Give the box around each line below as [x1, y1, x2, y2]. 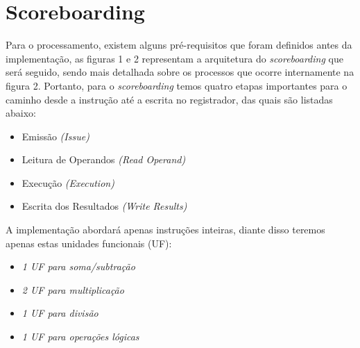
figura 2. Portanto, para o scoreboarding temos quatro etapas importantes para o [6, 78, 348, 92]
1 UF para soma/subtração [22, 259, 135, 274]
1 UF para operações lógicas [22, 329, 139, 344]
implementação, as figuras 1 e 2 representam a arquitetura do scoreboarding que [6, 51, 343, 65]
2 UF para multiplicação [22, 282, 124, 297]
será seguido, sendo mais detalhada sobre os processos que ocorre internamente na [6, 65, 354, 79]
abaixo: [6, 106, 36, 120]
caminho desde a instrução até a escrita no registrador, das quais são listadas [6, 92, 333, 106]
